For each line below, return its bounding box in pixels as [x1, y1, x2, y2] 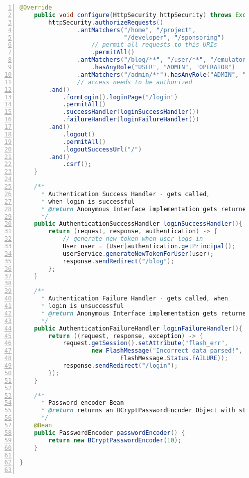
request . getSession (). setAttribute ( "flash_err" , [62, 340, 228, 347]
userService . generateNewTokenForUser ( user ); [62, 250, 214, 257]
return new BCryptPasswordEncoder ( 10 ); [48, 436, 182, 444]
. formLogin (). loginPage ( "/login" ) [62, 93, 178, 101]
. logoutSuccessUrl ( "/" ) [62, 145, 142, 153]
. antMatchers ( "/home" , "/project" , [77, 26, 196, 34]
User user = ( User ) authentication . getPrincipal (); [62, 243, 235, 250]
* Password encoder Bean [41, 399, 124, 407]
